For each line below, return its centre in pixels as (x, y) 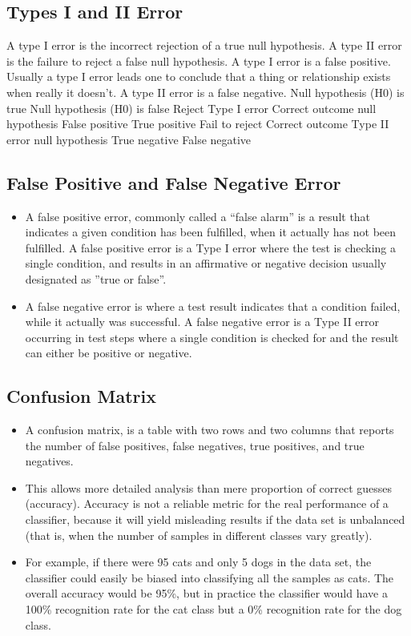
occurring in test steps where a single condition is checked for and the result (212, 337)
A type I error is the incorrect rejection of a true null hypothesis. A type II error (204, 45)
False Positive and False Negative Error (174, 182)
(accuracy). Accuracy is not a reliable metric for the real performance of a (207, 503)
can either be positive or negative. (109, 353)
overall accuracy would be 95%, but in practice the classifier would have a (206, 593)
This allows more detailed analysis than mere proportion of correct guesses (209, 487)
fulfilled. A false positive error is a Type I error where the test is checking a (211, 247)
